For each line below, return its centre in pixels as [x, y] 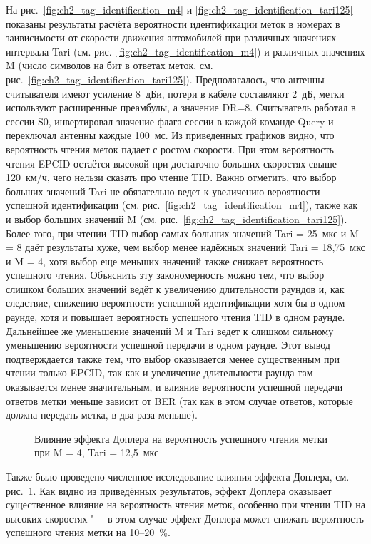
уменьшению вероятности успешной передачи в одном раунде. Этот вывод [168, 345]
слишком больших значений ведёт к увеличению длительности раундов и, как [175, 288]
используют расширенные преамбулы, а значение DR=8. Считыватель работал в [181, 107]
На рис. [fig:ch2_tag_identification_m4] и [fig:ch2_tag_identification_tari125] [179, 9]
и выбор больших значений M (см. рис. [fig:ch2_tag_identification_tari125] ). [177, 219]
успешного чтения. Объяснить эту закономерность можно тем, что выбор [165, 275]
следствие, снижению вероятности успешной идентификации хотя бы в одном [176, 303]
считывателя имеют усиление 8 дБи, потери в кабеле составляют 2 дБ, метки [175, 93]
